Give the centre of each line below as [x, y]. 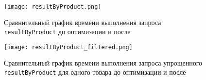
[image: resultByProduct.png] [53, 7]
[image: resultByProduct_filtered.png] [68, 47]
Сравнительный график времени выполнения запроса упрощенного [103, 62]
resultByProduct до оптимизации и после [67, 32]
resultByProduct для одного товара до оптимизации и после [95, 72]
